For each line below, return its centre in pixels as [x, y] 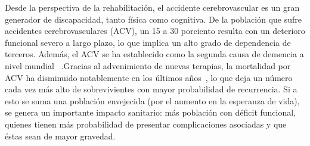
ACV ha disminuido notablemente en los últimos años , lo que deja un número [149, 77]
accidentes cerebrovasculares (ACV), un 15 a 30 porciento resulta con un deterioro [155, 31]
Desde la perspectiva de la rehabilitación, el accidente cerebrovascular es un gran [152, 7]
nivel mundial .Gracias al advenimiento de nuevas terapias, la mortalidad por [148, 65]
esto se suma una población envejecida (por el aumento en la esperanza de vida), [152, 100]
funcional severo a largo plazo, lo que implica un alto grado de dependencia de [148, 42]
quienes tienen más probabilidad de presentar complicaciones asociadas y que [146, 124]
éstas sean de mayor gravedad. [60, 136]
